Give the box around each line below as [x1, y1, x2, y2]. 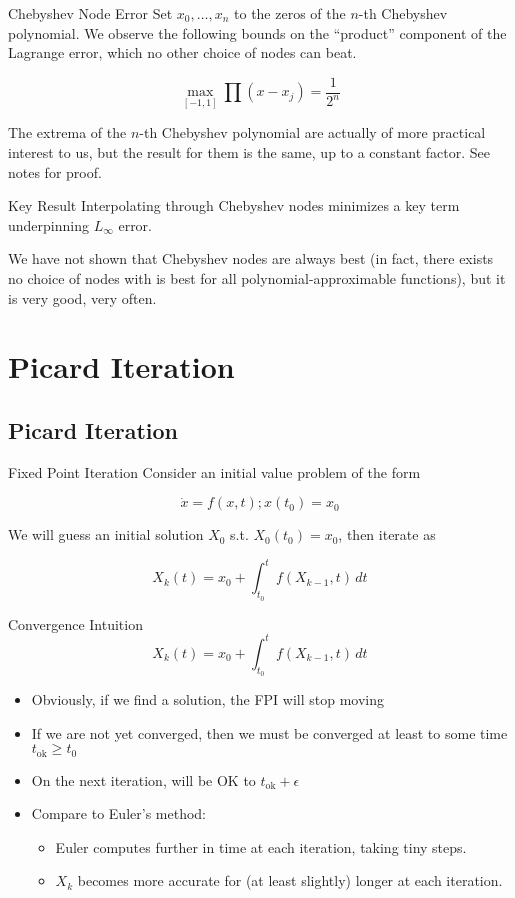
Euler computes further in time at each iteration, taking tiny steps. [55, 836, 467, 857]
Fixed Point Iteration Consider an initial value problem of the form [8, 461, 421, 482]
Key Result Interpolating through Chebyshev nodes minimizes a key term [8, 195, 460, 216]
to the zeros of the [234, 3, 346, 23]
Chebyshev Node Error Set [8, 3, 173, 23]
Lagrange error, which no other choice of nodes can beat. [8, 42, 357, 63]
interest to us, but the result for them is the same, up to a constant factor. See [8, 142, 491, 163]
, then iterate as [338, 524, 436, 545]
